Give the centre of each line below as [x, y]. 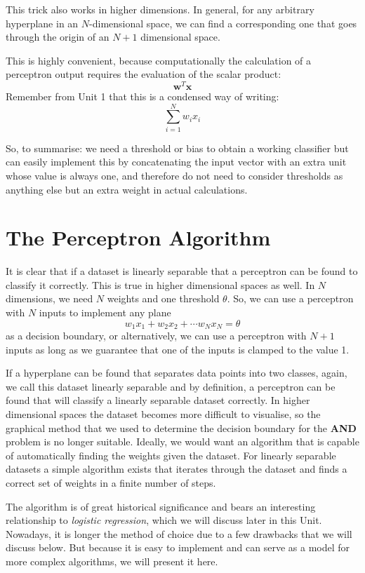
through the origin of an [58, 37]
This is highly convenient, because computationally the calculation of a [159, 60]
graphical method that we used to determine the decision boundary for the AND [181, 427]
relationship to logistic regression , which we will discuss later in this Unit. [164, 520]
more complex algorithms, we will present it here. [112, 561]
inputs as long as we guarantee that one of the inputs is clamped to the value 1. [178, 349]
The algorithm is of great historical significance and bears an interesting [161, 506]
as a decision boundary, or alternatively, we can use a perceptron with [156, 336]
